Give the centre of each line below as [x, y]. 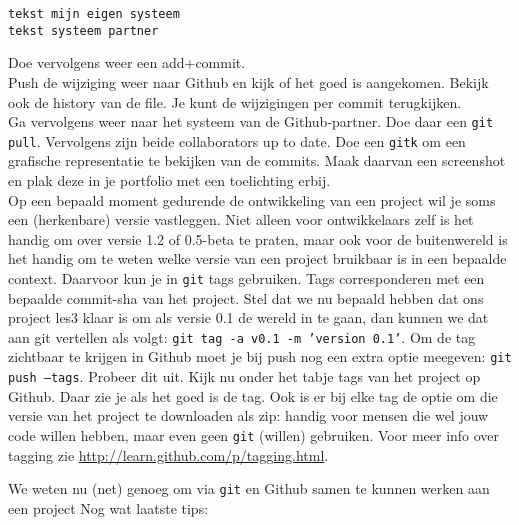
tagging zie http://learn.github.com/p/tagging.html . [168, 454]
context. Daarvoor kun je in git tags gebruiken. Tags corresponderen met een [246, 277]
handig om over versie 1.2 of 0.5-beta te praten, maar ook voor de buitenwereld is [258, 238]
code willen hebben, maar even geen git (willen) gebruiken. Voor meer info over [254, 434]
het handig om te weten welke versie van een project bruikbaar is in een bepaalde [257, 258]
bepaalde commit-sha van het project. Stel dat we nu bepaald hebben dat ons [246, 297]
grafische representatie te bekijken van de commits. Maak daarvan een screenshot [257, 160]
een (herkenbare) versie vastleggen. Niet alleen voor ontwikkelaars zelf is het [241, 219]
